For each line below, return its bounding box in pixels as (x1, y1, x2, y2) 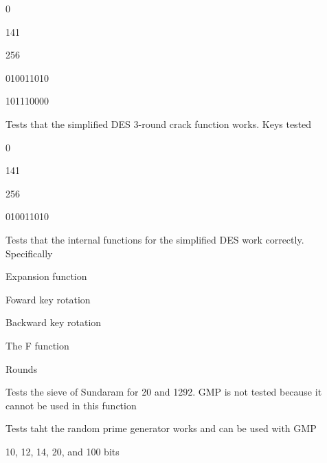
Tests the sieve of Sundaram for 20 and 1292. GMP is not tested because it (5, 385, 322, 399)
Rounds (5, 361, 38, 376)
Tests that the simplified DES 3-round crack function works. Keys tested (5, 116, 312, 131)
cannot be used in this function (5, 398, 137, 412)
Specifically (5, 246, 53, 260)
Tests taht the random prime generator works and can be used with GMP (5, 421, 317, 435)
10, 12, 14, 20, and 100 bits (5, 444, 120, 458)
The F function (5, 338, 69, 352)
